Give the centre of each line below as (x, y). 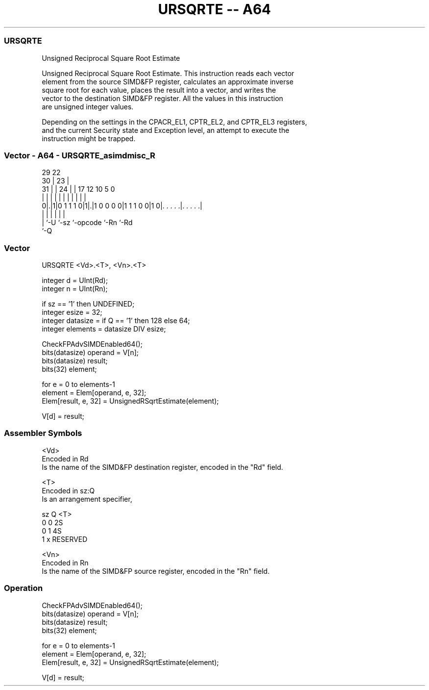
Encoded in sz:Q (68, 490)
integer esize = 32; (72, 312)
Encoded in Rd (65, 459)
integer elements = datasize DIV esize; (104, 329)
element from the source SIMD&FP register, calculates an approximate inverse (168, 81)
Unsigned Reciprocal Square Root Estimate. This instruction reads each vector (168, 73)
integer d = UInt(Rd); (75, 280)
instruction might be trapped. (89, 138)
